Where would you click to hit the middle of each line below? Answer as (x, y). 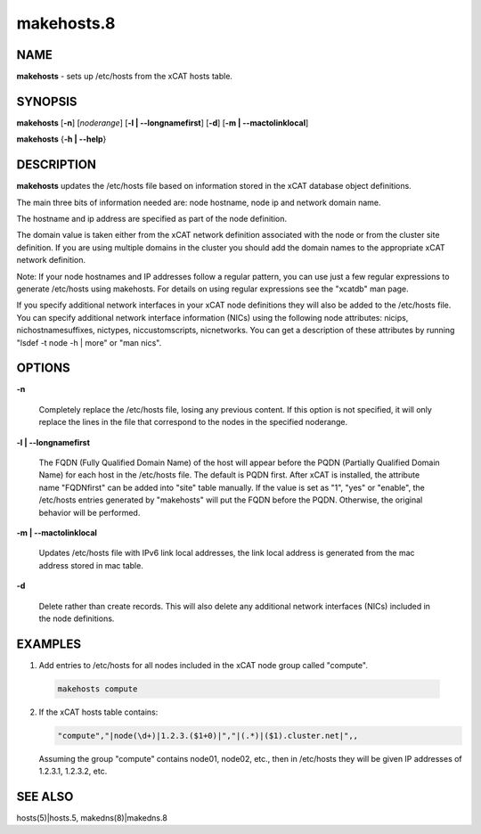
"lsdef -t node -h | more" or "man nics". (89, 342)
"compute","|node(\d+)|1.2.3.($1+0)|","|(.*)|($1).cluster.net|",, (208, 736)
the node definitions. (77, 618)
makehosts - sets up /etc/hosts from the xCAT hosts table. (125, 77)
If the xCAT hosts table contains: (98, 712)
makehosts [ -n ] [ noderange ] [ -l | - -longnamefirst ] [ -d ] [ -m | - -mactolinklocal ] (163, 123)
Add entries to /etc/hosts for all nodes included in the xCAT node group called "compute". (204, 665)
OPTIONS (43, 368)
